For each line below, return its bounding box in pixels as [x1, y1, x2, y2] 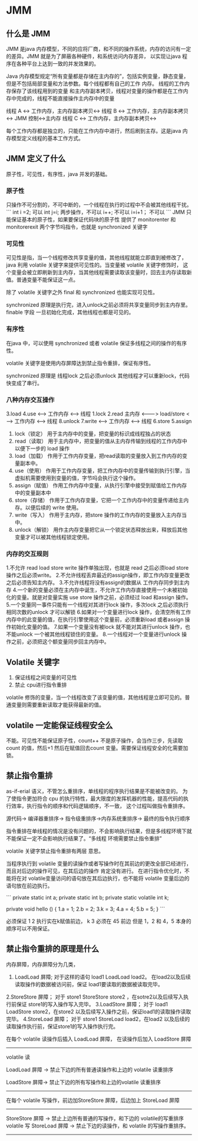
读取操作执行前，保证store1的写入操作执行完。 [6, 1023, 119, 1030]
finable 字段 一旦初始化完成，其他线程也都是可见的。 [6, 308, 134, 316]
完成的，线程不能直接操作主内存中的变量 [16, 95, 115, 102]
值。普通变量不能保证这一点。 [6, 276, 78, 284]
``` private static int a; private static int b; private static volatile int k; [6, 893, 169, 901]
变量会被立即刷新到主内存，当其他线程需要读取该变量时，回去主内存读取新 [11, 269, 192, 276]
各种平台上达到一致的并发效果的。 [16, 60, 99, 67]
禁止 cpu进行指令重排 [14, 681, 67, 688]
